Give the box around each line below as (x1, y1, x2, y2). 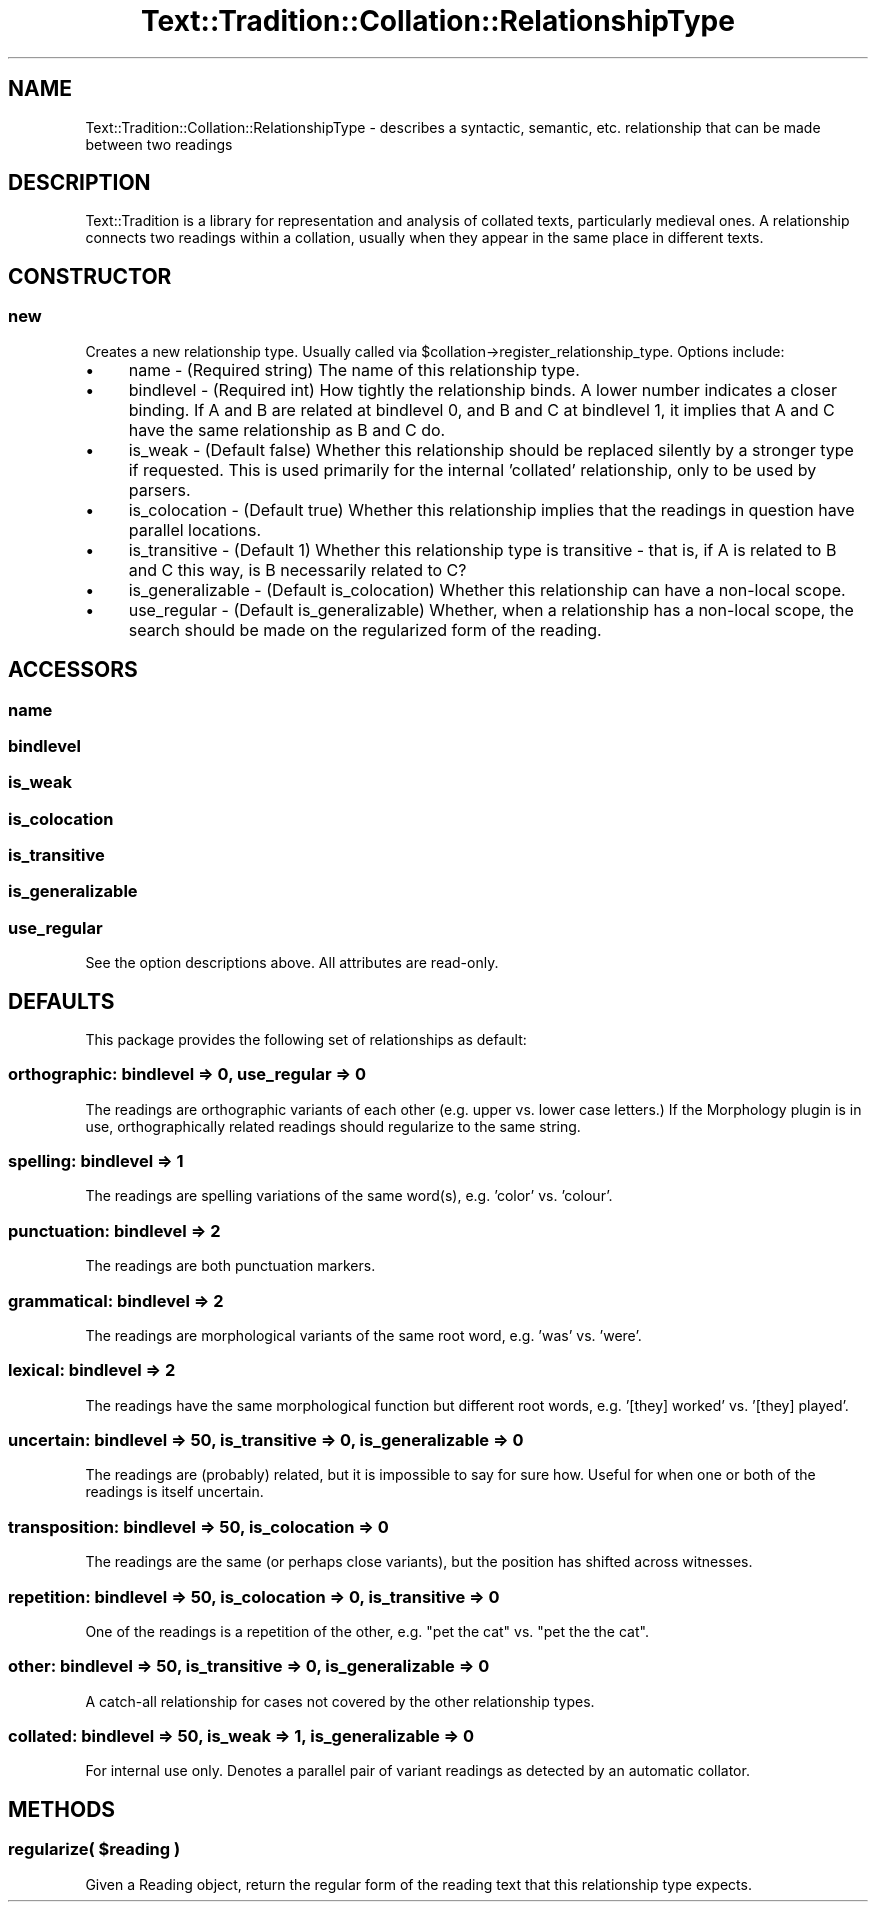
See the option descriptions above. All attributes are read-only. (85, 954, 499, 972)
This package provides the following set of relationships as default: (85, 1030, 527, 1048)
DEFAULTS (8, 988, 115, 1014)
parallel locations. (128, 519, 262, 540)
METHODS (8, 1796, 116, 1822)
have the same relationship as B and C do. (128, 419, 446, 440)
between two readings (85, 135, 233, 153)
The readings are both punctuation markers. (85, 1257, 376, 1275)
